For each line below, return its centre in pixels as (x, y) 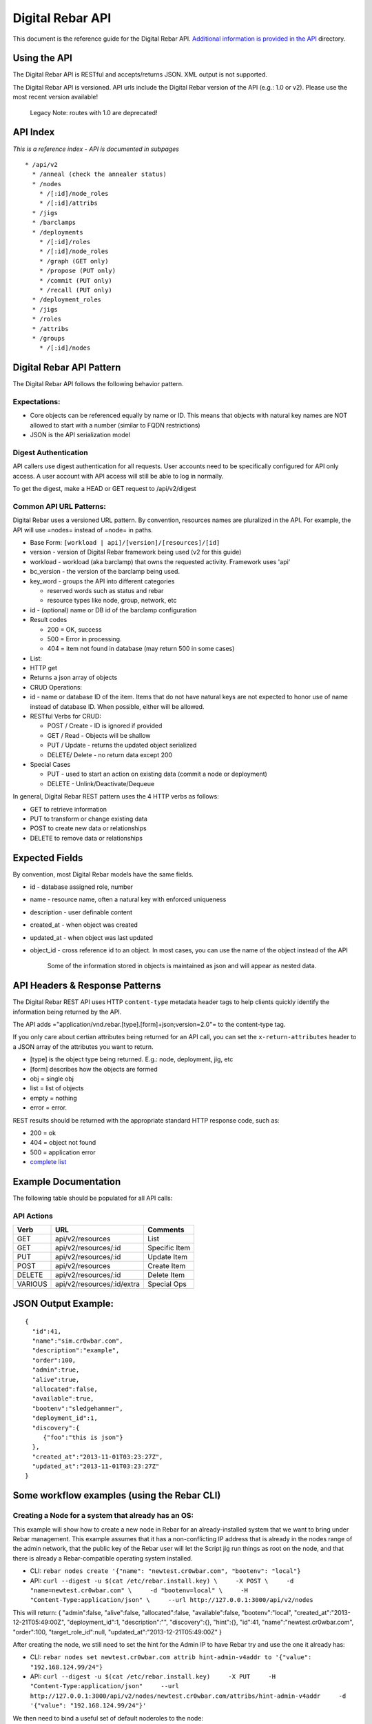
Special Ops (167, 1284)
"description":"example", (76, 1351)
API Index (34, 132)
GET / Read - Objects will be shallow (99, 735)
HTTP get (44, 668)
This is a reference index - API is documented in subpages (96, 149)
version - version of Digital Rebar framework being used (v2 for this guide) (136, 552)
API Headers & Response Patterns (87, 986)
